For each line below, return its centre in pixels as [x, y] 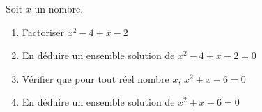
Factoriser [43, 32]
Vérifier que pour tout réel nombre [95, 78]
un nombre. [59, 8]
